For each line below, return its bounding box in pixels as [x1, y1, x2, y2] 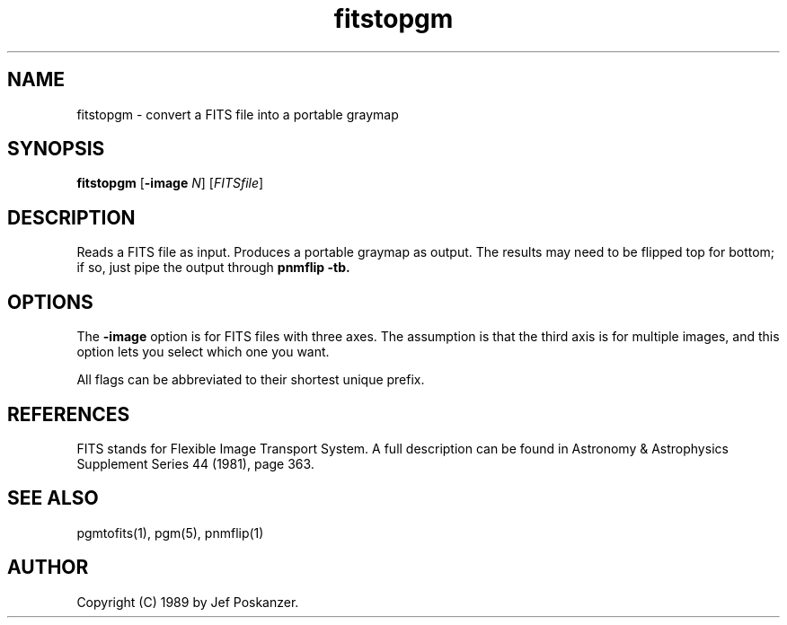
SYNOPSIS [7, 137, 105, 161]
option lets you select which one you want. [76, 344, 330, 360]
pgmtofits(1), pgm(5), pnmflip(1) [76, 524, 264, 541]
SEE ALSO [7, 487, 99, 510]
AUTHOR [7, 556, 89, 579]
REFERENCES [7, 402, 130, 426]
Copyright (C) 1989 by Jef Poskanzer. [76, 594, 299, 610]
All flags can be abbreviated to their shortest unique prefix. [76, 372, 425, 388]
